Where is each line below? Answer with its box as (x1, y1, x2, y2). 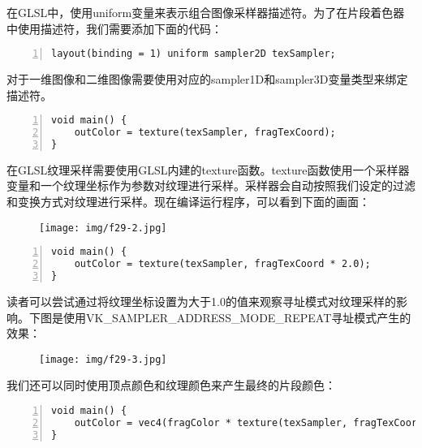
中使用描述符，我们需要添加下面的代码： (6, 19, 222, 37)
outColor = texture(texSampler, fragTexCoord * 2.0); (74, 258, 371, 270)
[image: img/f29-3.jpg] (39, 353, 167, 365)
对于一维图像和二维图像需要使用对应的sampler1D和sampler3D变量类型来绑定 (6, 71, 408, 88)
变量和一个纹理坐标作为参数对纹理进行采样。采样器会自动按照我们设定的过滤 (6, 177, 416, 194)
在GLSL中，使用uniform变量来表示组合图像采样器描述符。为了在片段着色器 (6, 4, 405, 20)
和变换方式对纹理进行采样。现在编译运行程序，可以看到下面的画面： (6, 193, 370, 210)
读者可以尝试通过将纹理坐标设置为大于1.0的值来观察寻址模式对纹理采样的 (6, 292, 396, 309)
